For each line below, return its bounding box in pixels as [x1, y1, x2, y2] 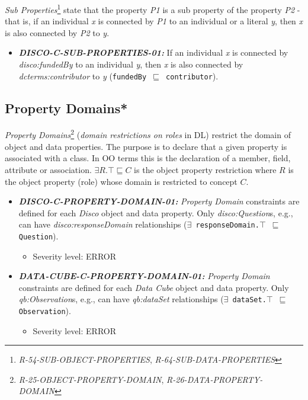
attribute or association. [5, 163, 92, 175]
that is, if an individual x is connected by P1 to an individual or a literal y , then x [5, 15, 303, 27]
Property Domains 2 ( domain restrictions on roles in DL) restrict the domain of [5, 127, 291, 141]
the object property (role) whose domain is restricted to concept [5, 175, 238, 187]
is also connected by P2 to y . [5, 26, 110, 39]
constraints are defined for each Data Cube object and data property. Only [18, 281, 289, 293]
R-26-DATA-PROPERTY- [166, 373, 263, 385]
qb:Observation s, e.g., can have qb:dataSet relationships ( [18, 293, 224, 305]
